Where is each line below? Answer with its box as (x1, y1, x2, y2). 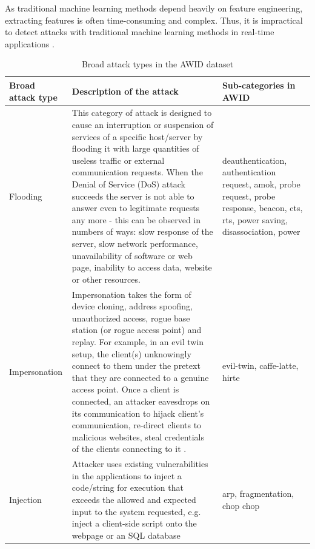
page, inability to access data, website (71, 261, 212, 274)
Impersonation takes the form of (71, 288, 191, 300)
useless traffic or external (71, 153, 165, 166)
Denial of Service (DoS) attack (71, 177, 185, 190)
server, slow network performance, (71, 237, 198, 249)
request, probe (222, 189, 276, 202)
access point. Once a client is (71, 383, 179, 396)
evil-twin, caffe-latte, (222, 359, 299, 372)
